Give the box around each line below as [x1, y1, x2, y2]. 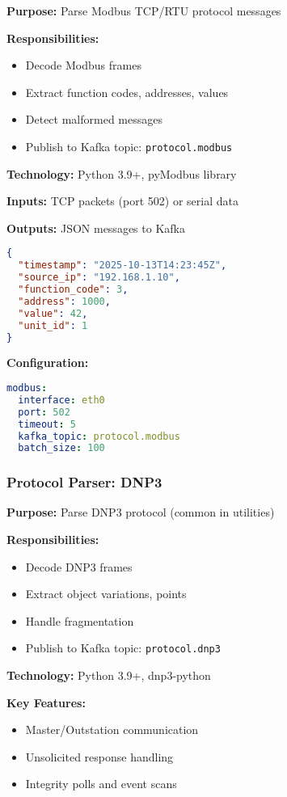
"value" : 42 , [18, 307, 88, 319]
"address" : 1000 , [18, 295, 111, 307]
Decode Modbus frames [25, 57, 141, 74]
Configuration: [6, 354, 89, 371]
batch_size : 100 [18, 442, 105, 454]
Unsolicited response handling [25, 748, 174, 765]
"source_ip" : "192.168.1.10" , [18, 272, 180, 284]
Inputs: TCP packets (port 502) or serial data [6, 192, 238, 209]
